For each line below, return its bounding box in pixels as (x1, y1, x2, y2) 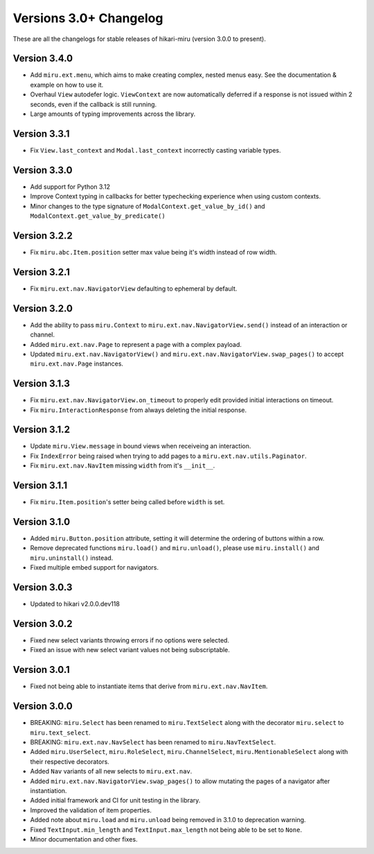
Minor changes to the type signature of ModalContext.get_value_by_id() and (30, 202, 266, 210)
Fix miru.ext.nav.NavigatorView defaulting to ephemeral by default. (30, 284, 238, 293)
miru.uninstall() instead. (30, 554, 114, 562)
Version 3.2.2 (12, 230, 73, 241)
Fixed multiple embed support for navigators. (30, 563, 159, 572)
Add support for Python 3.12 (30, 182, 111, 191)
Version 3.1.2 (12, 424, 71, 436)
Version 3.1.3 (12, 378, 71, 390)
